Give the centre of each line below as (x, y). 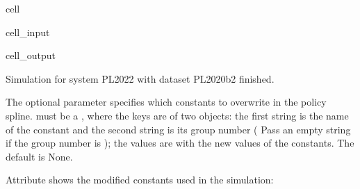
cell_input (28, 32)
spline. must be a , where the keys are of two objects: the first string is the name (177, 115)
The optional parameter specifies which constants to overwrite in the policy (166, 102)
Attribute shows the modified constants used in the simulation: (140, 180)
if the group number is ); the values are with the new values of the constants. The (180, 143)
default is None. (39, 156)
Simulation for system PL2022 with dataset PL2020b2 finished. (140, 78)
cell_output (31, 55)
